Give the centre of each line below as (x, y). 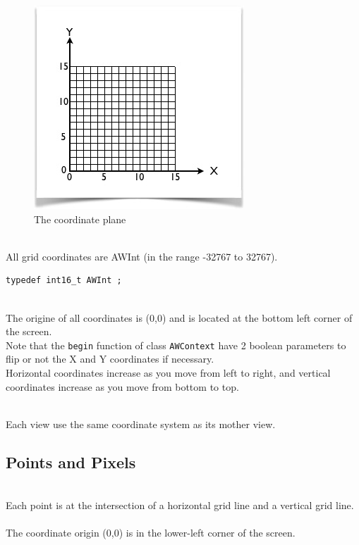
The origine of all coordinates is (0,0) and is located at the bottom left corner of (179, 317)
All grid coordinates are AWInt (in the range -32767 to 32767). (142, 256)
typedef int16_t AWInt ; (64, 281)
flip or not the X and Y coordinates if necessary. (110, 359)
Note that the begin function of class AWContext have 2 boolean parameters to (176, 345)
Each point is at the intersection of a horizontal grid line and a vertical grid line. (180, 505)
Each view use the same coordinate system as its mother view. (141, 424)
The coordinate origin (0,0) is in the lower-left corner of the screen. (151, 533)
